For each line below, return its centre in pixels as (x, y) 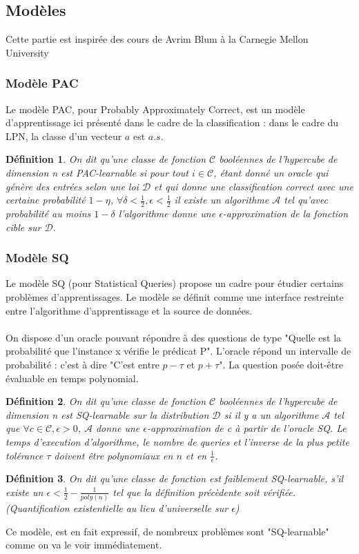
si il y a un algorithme (271, 414)
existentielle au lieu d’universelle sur (151, 508)
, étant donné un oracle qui (271, 172)
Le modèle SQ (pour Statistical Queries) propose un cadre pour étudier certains (175, 283)
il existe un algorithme (222, 200)
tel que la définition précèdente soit (186, 492)
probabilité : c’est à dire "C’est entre (83, 364)
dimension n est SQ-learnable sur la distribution (107, 414)
